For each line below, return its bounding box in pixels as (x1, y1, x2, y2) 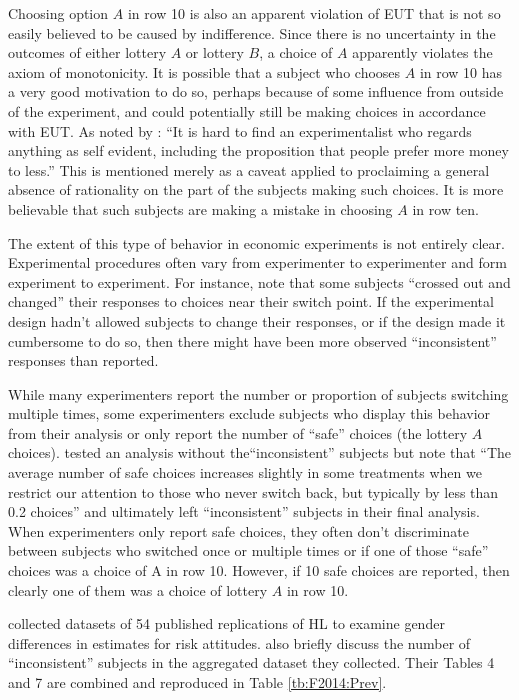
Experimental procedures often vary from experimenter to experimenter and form (8, 252, 507, 273)
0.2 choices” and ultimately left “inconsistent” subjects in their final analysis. (8, 501, 480, 522)
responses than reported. (8, 350, 159, 371)
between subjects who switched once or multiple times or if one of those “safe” (8, 540, 489, 561)
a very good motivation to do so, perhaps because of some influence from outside (8, 81, 504, 102)
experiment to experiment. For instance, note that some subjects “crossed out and (8, 271, 511, 292)
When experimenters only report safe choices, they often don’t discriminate (8, 520, 469, 541)
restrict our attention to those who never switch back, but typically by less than (8, 481, 499, 502)
